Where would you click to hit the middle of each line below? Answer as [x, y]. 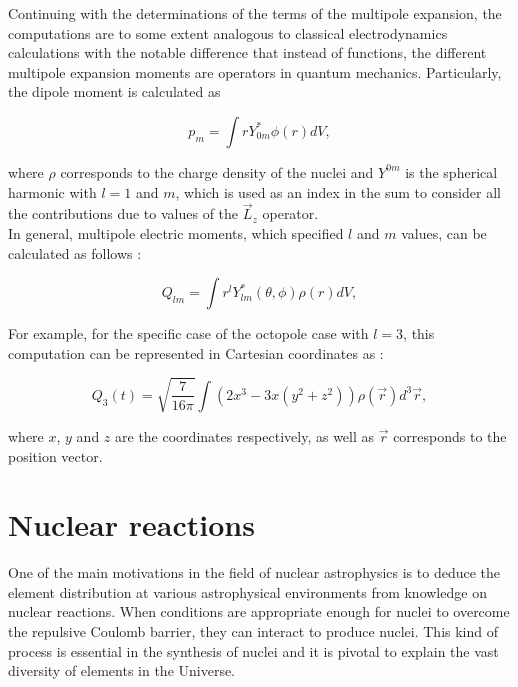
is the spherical [451, 171]
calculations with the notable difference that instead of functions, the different [247, 52]
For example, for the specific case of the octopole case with [188, 333]
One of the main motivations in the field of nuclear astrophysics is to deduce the [254, 572]
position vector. [55, 455]
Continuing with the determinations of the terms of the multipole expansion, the [255, 13]
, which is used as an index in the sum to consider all [338, 191]
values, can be [444, 232]
